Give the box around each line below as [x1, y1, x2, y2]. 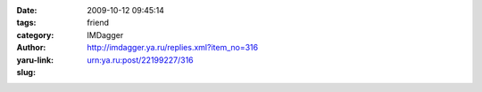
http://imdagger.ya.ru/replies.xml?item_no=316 [87, 42, 259, 53]
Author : [16, 42, 46, 53]
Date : [16, 5, 37, 15]
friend [87, 18, 109, 28]
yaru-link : [16, 54, 54, 65]
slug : [16, 66, 36, 77]
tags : [16, 18, 37, 28]
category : [16, 29, 54, 40]
